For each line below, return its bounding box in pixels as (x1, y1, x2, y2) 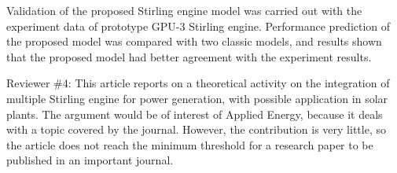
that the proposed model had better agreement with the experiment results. (6, 48, 372, 64)
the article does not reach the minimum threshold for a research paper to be (6, 136, 373, 153)
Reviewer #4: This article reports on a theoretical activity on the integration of (6, 75, 390, 91)
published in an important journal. (6, 152, 174, 168)
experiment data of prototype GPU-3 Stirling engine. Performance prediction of (6, 17, 391, 34)
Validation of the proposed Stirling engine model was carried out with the (6, 2, 362, 18)
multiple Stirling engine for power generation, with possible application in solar (6, 90, 388, 106)
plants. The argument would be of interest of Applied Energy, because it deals (6, 105, 383, 122)
